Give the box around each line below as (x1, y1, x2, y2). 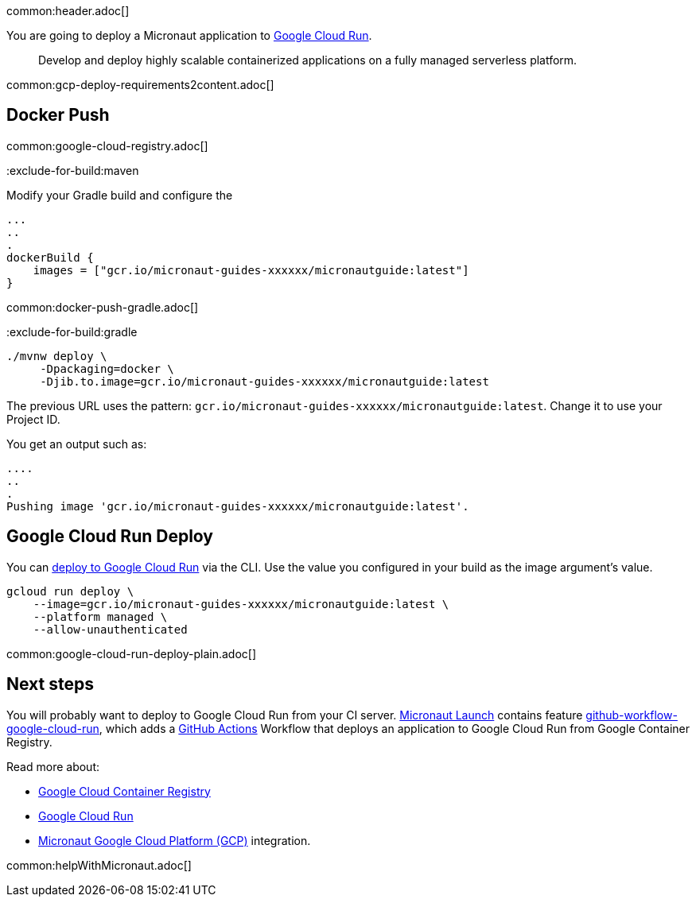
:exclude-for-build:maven (6, 163, 139, 177)
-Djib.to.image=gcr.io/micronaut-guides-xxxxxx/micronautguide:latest (40, 374, 489, 388)
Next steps (6, 674, 94, 695)
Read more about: (6, 759, 99, 773)
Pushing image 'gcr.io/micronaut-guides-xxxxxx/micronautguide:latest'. (6, 499, 469, 513)
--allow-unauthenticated (33, 622, 188, 636)
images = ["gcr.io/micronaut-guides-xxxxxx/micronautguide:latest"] (33, 263, 469, 277)
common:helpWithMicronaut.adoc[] (6, 858, 192, 872)
